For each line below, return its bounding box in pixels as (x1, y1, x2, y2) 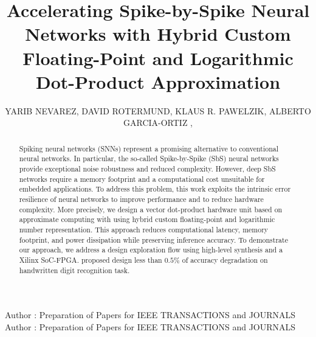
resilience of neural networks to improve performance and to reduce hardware (19, 193, 264, 204)
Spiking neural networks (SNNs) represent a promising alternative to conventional (19, 143, 279, 153)
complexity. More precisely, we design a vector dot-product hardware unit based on (19, 204, 283, 214)
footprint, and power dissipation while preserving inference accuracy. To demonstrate (19, 234, 288, 245)
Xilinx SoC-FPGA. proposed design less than (19, 254, 162, 265)
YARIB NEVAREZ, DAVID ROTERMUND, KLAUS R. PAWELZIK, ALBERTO (5, 104, 311, 117)
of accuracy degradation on (182, 254, 268, 265)
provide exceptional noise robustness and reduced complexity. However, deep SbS (19, 163, 276, 173)
